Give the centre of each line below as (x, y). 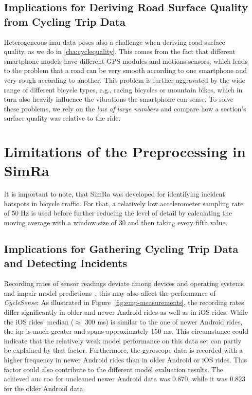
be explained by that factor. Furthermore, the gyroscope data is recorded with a (124, 350)
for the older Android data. (45, 388)
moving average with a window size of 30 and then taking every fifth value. (116, 223)
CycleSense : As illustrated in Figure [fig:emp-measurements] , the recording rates (124, 302)
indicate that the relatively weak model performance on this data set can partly (123, 340)
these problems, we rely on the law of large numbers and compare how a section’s (125, 108)
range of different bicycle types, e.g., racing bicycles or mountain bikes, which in (123, 89)
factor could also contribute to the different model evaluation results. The (114, 369)
